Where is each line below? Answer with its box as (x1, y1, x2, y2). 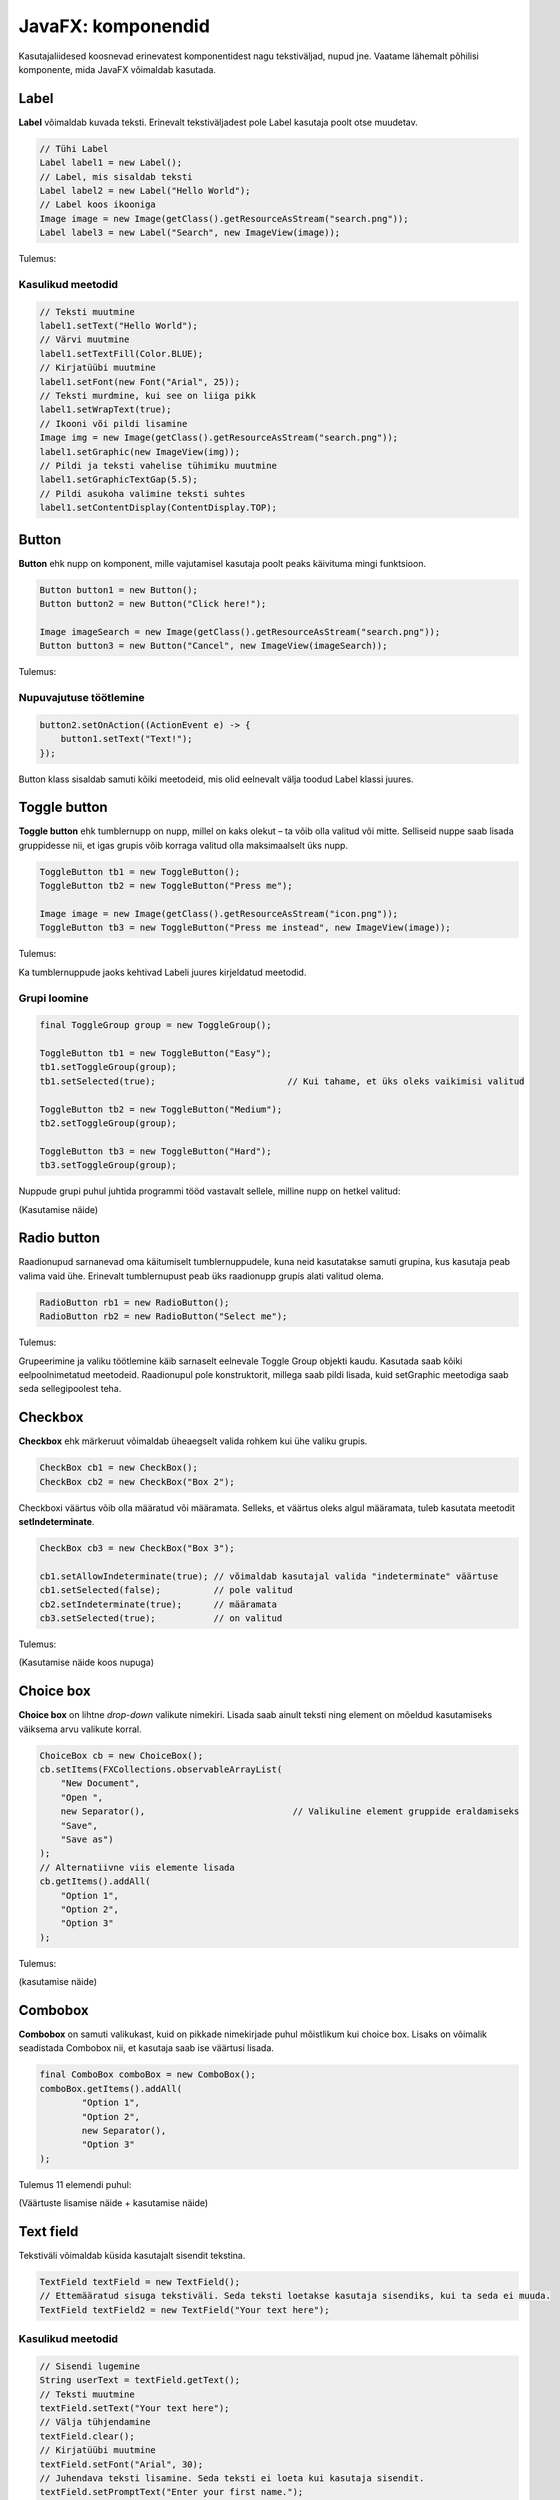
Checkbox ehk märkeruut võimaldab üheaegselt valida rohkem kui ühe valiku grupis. (18, 1435, 368, 1447)
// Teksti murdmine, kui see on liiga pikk (39, 390, 257, 402)
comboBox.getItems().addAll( (39, 2083, 183, 2094)
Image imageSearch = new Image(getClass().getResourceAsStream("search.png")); (39, 626, 441, 637)
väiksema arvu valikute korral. (18, 1723, 142, 1735)
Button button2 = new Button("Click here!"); (39, 598, 267, 610)
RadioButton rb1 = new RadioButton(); (39, 1296, 230, 1308)
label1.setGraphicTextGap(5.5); (39, 474, 199, 485)
